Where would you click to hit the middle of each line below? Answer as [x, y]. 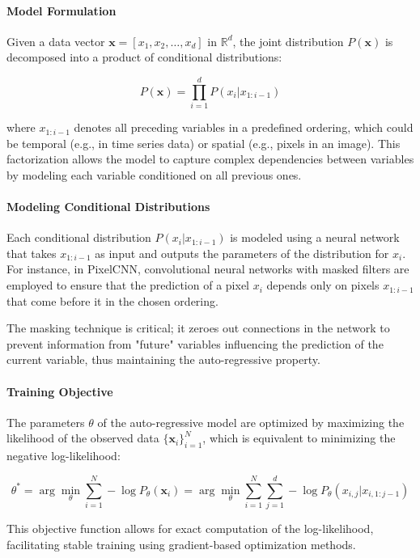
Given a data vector [56, 41]
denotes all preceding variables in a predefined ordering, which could [244, 127]
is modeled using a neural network [315, 237]
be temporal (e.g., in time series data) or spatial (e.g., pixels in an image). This [204, 143]
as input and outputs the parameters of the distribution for [242, 253]
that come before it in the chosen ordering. [112, 300]
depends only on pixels [323, 285]
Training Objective [60, 391]
